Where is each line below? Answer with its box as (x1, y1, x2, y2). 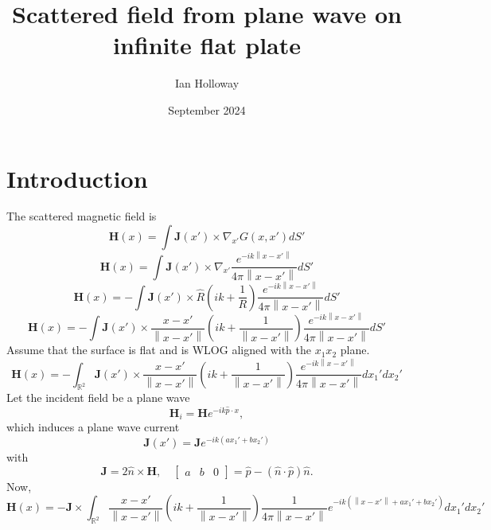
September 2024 (168, 101, 246, 118)
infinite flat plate (112, 29, 302, 61)
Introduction (6, 162, 148, 194)
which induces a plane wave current (6, 419, 180, 435)
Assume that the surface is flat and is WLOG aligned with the (6, 341, 311, 358)
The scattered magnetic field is (6, 208, 157, 224)
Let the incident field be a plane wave (6, 389, 190, 406)
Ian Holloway (174, 75, 240, 92)
